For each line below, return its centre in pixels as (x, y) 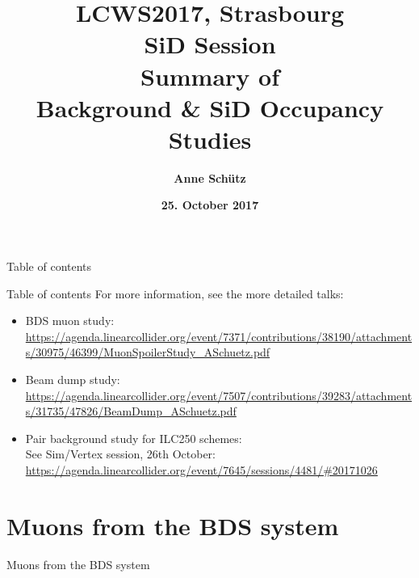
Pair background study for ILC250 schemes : (134, 438)
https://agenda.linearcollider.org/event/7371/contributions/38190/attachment (219, 336)
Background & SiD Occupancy (210, 107)
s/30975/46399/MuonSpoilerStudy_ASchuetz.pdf (148, 352)
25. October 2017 (210, 205)
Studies (210, 139)
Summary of (209, 76)
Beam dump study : (73, 380)
